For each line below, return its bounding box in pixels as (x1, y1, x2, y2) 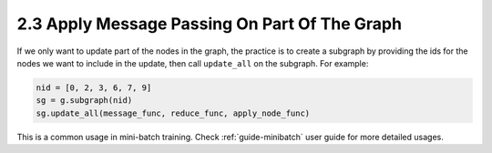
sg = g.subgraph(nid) (36, 96, 133, 106)
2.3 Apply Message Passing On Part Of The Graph (16, 14, 403, 34)
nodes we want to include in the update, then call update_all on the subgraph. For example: (16, 57, 369, 68)
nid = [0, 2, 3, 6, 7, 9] (36, 82, 152, 93)
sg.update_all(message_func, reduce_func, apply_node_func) (36, 107, 311, 118)
